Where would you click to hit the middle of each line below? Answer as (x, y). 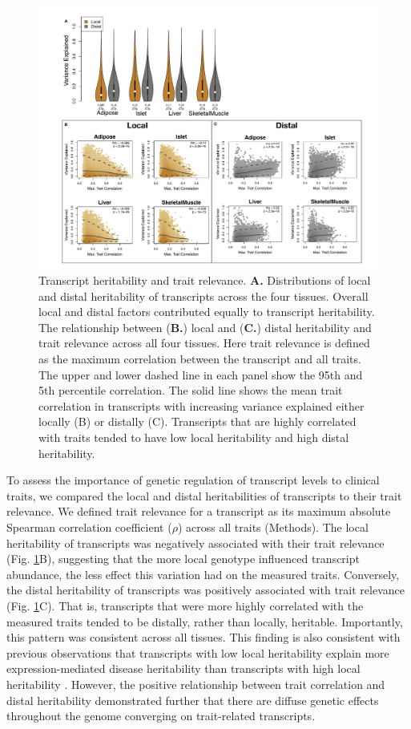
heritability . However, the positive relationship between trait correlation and (196, 684)
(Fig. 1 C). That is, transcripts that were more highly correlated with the (185, 605)
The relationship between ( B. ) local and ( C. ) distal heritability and (205, 327)
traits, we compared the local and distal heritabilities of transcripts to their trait (204, 495)
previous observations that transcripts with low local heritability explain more (198, 652)
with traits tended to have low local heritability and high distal (194, 437)
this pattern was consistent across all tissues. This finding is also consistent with (203, 637)
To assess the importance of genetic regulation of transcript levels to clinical (193, 480)
